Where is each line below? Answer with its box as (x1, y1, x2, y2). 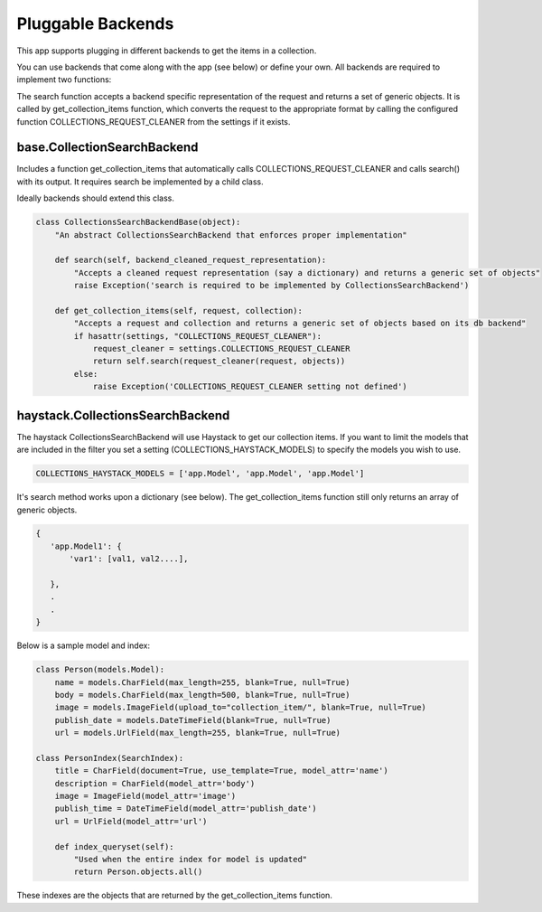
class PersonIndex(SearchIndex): (35, 753, 184, 763)
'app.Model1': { (50, 541, 122, 551)
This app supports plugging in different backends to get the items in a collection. (16, 45, 317, 56)
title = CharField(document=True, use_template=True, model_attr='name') (54, 766, 388, 776)
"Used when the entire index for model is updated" (73, 854, 308, 865)
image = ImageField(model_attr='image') (54, 791, 237, 802)
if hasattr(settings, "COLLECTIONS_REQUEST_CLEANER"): (73, 331, 322, 341)
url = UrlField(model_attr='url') (54, 816, 208, 826)
